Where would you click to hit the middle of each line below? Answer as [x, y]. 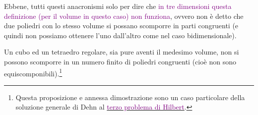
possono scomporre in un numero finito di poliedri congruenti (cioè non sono [120, 61]
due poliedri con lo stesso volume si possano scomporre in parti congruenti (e [121, 26]
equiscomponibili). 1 [33, 72]
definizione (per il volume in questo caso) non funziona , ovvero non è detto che [124, 16]
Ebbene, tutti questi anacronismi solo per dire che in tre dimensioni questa [118, 6]
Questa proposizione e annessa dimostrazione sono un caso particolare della [130, 97]
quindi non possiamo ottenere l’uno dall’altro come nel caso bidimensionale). [120, 35]
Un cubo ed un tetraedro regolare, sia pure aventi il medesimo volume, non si [122, 52]
